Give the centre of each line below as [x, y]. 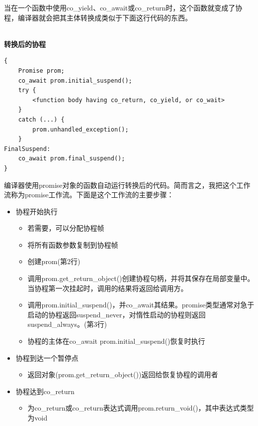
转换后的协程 [25, 44]
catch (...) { [41, 119]
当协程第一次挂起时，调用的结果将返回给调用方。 [108, 288]
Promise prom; [41, 71]
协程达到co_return [45, 391]
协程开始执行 [37, 211]
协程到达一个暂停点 [47, 357]
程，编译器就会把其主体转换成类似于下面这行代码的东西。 [98, 17]
